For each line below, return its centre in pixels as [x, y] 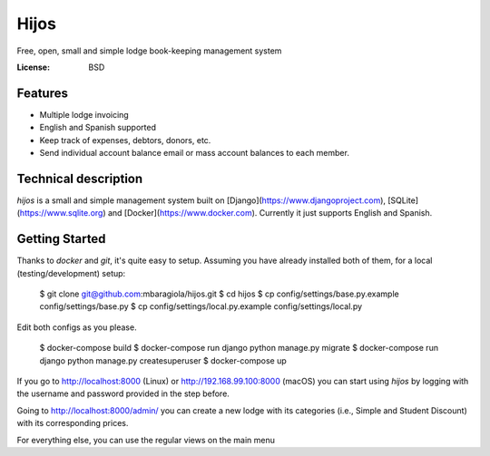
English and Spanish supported [98, 128]
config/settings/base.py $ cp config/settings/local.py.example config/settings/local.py [201, 306]
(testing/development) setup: [71, 273]
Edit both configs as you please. [77, 327]
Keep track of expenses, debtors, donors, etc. [125, 140]
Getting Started [61, 239]
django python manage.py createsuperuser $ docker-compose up [163, 360]
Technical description [80, 178]
